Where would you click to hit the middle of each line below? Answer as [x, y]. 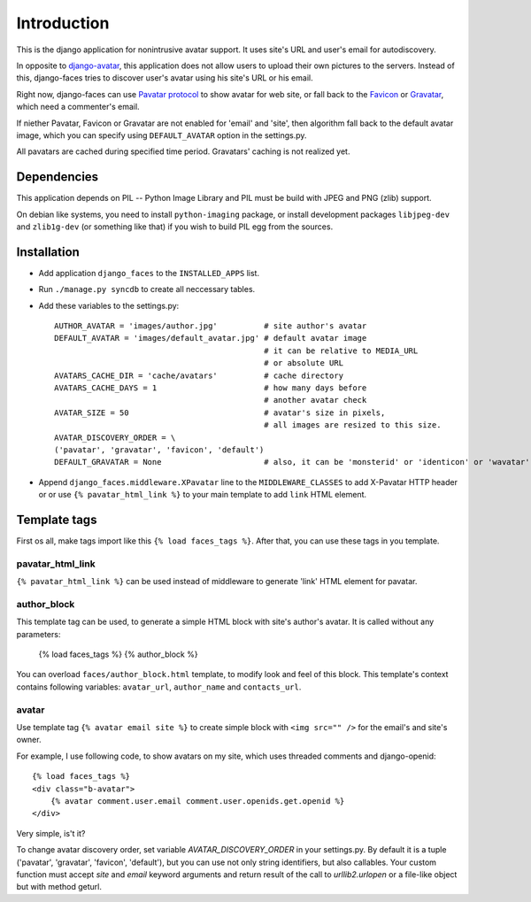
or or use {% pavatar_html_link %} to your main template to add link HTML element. [203, 495]
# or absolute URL [304, 363]
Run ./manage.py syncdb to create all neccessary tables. [147, 289]
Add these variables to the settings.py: [109, 305]
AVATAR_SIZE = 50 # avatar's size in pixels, [220, 412]
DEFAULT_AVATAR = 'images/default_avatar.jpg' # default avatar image [211, 338]
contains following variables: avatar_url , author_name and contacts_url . [159, 687]
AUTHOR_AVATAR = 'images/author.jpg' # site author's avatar [211, 326]
